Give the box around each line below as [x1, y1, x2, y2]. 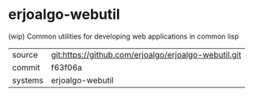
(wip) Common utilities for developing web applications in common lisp [8, 31, 240, 41]
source [12, 49, 38, 60]
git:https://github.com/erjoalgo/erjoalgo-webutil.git [51, 49, 242, 60]
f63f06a [51, 61, 83, 72]
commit [12, 61, 40, 72]
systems [12, 75, 43, 86]
